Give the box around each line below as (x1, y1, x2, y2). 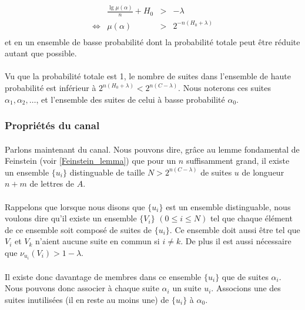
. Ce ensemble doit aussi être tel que (169, 223, 300, 235)
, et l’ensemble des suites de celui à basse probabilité (36, 93, 225, 105)
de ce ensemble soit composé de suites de (5, 223, 152, 235)
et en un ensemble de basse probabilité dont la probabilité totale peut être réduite (5, 35, 300, 48)
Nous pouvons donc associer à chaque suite (5, 282, 159, 294)
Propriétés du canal (5, 118, 100, 133)
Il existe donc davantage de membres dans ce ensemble (5, 270, 202, 282)
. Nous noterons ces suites (178, 82, 271, 94)
